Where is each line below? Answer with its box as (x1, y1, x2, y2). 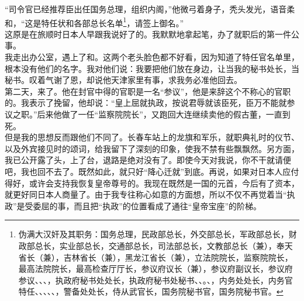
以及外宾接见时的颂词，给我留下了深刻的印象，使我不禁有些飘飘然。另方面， (5, 142, 299, 154)
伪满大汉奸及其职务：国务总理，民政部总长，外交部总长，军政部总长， (18, 228, 289, 240)
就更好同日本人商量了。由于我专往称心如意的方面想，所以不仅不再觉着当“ (5, 188, 287, 200)
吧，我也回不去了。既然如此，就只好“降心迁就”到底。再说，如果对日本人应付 (5, 165, 299, 177)
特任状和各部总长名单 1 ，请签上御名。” (41, 15, 184, 29)
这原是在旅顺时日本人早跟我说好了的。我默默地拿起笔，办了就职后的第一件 (5, 27, 291, 40)
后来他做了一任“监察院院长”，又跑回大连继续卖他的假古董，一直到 (37, 108, 291, 120)
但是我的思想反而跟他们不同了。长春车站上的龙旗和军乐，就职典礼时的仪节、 (5, 131, 299, 143)
